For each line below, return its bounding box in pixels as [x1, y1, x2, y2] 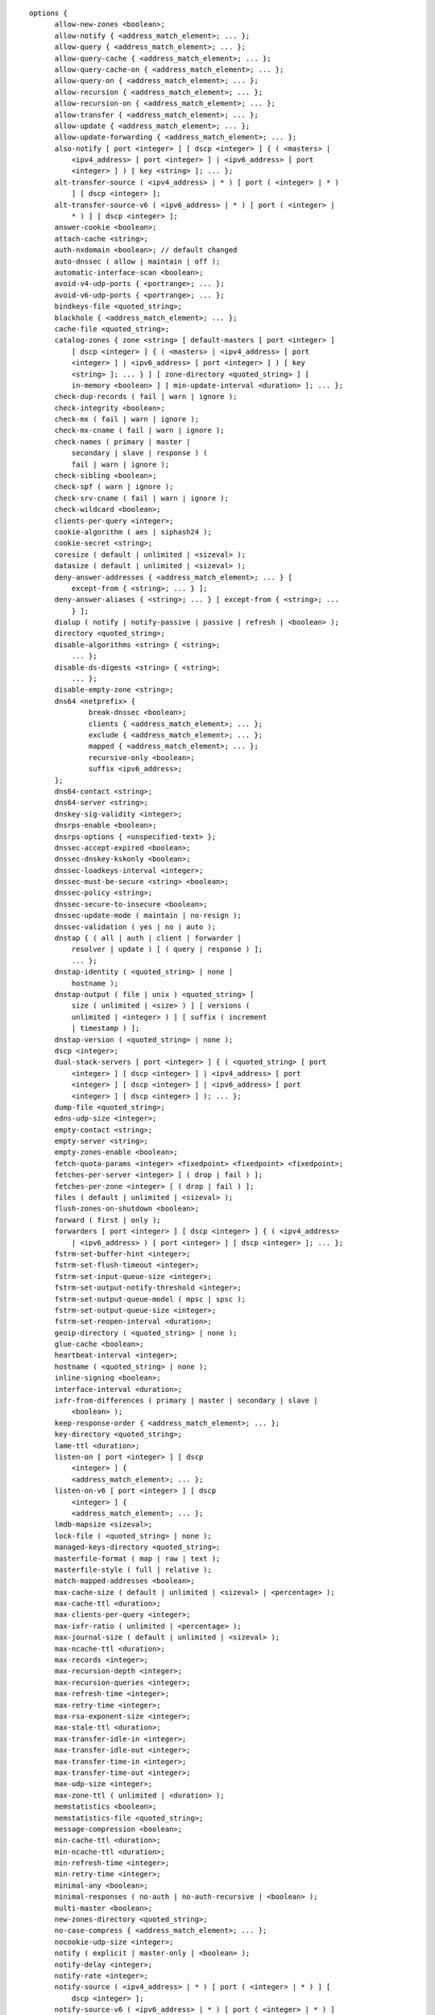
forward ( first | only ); [54, 1215, 161, 1224]
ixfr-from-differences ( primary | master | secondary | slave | [54, 1396, 318, 1406]
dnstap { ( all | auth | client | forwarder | [54, 933, 242, 943]
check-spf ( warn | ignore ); [54, 482, 174, 492]
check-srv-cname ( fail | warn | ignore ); [54, 493, 230, 503]
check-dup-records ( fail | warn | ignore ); [54, 392, 238, 401]
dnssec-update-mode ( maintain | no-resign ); [54, 911, 242, 920]
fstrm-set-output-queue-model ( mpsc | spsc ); [54, 1294, 246, 1303]
